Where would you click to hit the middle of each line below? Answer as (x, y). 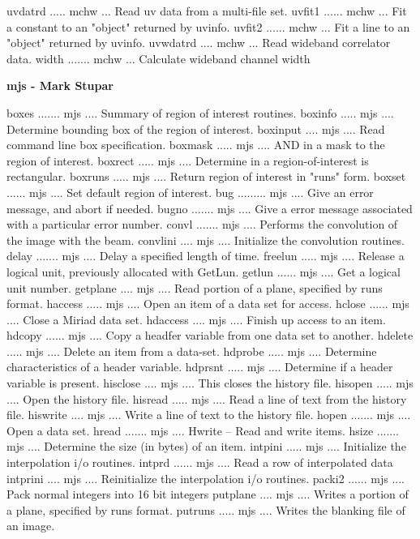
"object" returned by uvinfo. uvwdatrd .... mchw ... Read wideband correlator (199, 43)
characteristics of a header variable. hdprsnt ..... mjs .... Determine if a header (200, 367)
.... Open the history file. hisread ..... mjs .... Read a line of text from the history (207, 398)
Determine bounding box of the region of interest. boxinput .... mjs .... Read (196, 128)
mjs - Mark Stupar (60, 86)
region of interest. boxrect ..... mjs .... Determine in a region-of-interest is (188, 160)
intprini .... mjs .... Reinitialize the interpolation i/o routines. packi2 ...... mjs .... (206, 478)
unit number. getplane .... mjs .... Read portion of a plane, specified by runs (195, 287)
